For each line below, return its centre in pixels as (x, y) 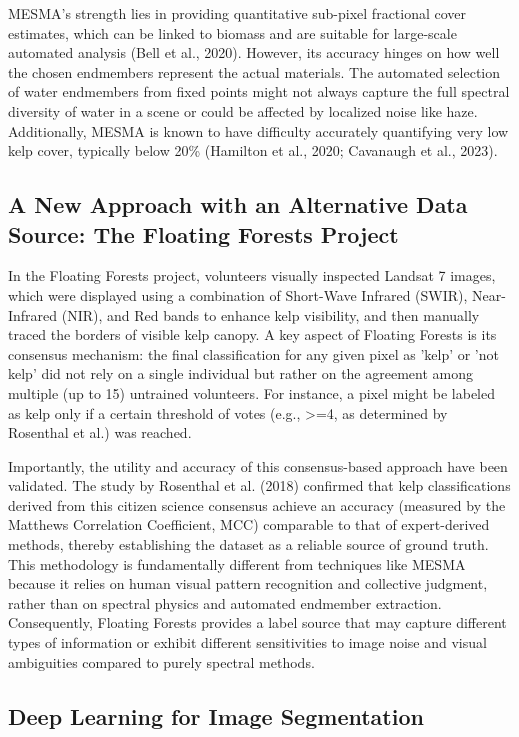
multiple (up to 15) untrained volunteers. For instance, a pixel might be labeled (252, 392)
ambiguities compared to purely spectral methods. (161, 661)
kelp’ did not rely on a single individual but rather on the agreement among (240, 373)
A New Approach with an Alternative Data (238, 204)
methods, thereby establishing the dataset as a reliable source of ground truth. (248, 544)
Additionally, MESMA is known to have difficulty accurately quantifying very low (258, 130)
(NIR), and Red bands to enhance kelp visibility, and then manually (270, 314)
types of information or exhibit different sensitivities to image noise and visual (247, 642)
